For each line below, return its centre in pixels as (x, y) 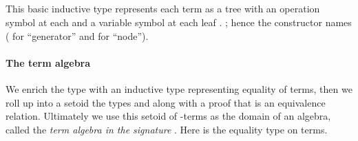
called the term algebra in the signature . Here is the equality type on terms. (167, 129)
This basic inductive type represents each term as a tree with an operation (163, 9)
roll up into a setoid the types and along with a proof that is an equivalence (166, 102)
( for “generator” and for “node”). (77, 35)
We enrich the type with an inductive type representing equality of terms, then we (179, 88)
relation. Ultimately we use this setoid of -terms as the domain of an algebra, (168, 116)
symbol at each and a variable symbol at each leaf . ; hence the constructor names (179, 22)
